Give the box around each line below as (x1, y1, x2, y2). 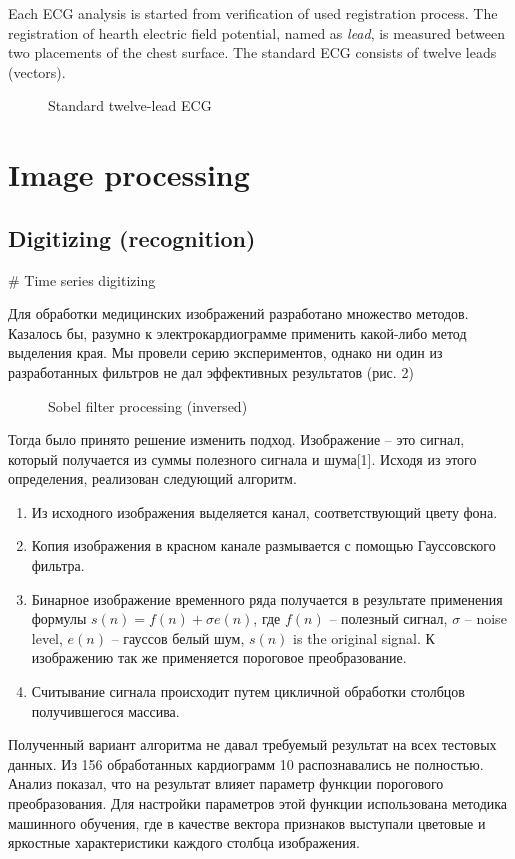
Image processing (8, 154, 250, 195)
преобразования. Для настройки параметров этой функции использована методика (8, 793, 508, 814)
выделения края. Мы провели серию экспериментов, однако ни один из (8, 342, 443, 363)
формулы (31, 608, 87, 629)
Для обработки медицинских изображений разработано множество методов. (8, 303, 469, 324)
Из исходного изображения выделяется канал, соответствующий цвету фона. (31, 501, 498, 522)
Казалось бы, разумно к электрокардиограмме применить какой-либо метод (8, 322, 467, 343)
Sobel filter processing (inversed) (48, 395, 248, 416)
